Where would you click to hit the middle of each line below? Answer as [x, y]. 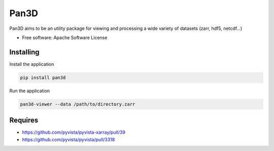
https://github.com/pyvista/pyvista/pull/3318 [68, 139]
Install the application [32, 64]
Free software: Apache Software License [65, 37]
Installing [25, 52]
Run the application [30, 91]
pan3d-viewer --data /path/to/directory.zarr [78, 104]
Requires [24, 120]
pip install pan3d [43, 78]
